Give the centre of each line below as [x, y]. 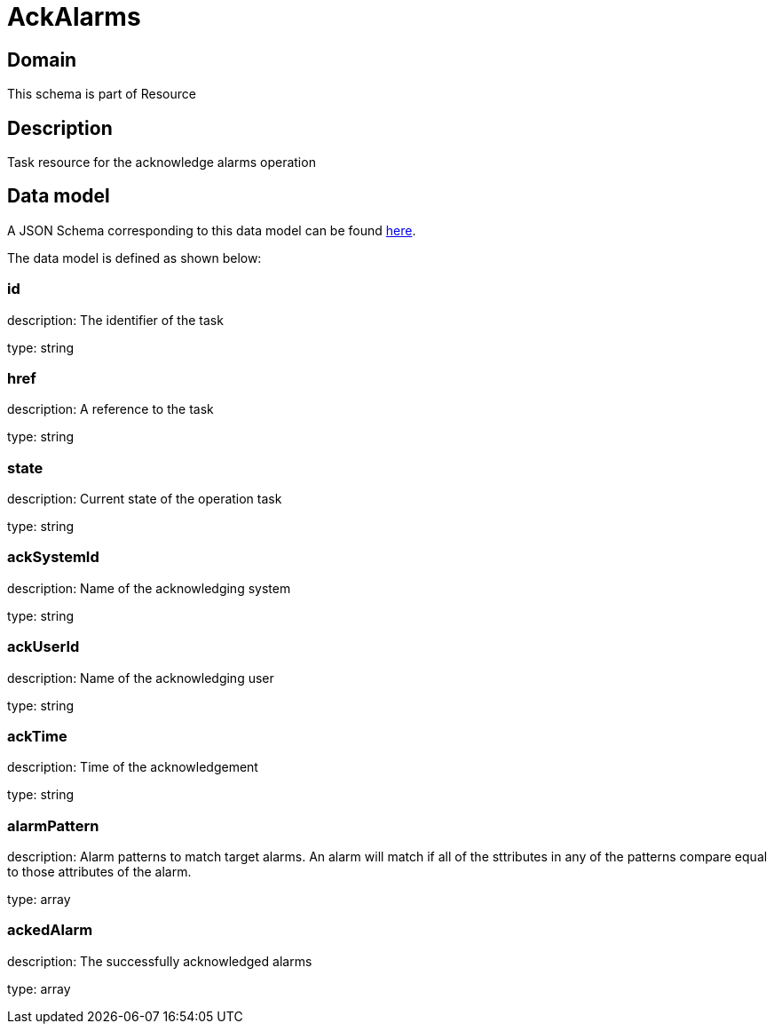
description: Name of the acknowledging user [141, 678]
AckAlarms [74, 17]
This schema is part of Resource [102, 94]
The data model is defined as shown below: [134, 258]
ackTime [37, 736]
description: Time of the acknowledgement [133, 767]
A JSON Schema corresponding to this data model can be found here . [212, 230]
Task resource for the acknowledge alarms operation [162, 163]
